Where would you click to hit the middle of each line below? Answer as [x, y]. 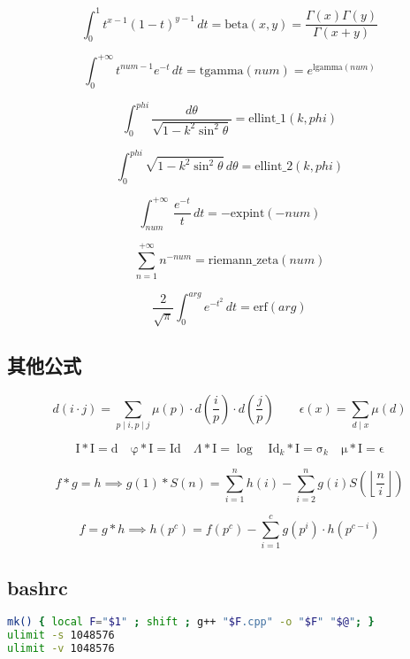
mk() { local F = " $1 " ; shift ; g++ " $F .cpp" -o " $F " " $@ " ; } [191, 622]
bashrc [38, 587]
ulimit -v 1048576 [61, 649]
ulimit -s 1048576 [61, 636]
